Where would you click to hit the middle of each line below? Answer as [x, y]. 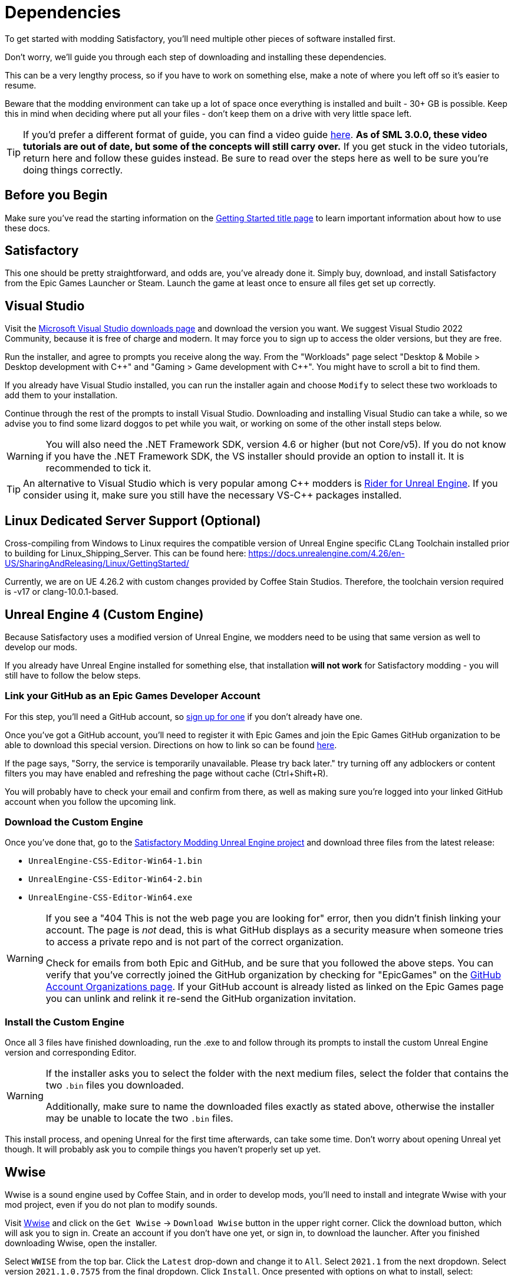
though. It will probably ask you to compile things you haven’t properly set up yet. [163, 1149]
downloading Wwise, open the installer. [81, 1243]
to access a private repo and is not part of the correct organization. [195, 942]
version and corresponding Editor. [71, 1053]
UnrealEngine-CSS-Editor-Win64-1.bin [116, 861]
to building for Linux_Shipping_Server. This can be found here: [126, 553]
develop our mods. [41, 647]
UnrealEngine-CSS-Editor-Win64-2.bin [116, 879]
